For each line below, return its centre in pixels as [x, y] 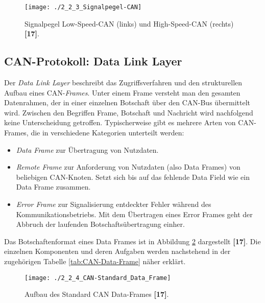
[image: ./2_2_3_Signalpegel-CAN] [83, 7]
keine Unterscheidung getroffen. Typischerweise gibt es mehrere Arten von [120, 122]
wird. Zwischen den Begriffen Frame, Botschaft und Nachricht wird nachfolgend [129, 112]
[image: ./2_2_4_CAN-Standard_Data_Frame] [98, 278]
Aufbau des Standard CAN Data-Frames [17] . [97, 294]
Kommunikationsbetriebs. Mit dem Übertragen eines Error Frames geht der [134, 214]
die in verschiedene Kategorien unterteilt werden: [107, 133]
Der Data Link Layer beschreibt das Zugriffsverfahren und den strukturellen [123, 83]
